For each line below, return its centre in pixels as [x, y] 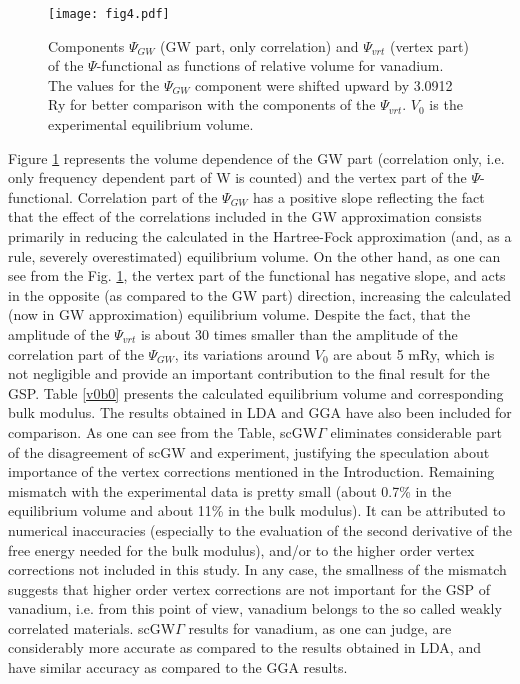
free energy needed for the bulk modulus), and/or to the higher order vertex [241, 549]
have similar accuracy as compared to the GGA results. [178, 667]
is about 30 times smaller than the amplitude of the [299, 333]
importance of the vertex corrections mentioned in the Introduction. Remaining [251, 471]
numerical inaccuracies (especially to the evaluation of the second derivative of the [260, 529]
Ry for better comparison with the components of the [212, 104]
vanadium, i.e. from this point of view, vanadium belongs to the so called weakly [255, 608]
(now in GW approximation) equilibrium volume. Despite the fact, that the [239, 314]
